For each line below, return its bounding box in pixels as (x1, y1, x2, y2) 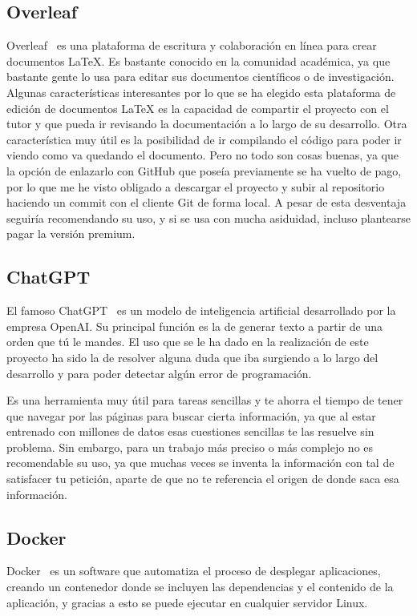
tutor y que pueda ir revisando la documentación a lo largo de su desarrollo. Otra (6, 115, 407, 132)
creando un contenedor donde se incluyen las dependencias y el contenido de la (6, 578, 394, 595)
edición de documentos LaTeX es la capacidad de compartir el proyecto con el (6, 99, 389, 116)
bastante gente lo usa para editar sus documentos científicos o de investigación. (6, 68, 395, 85)
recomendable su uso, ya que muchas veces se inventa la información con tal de (6, 454, 395, 471)
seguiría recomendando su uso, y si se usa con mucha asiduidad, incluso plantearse (6, 209, 411, 226)
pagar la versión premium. (6, 225, 136, 242)
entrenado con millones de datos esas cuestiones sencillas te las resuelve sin (6, 423, 374, 440)
